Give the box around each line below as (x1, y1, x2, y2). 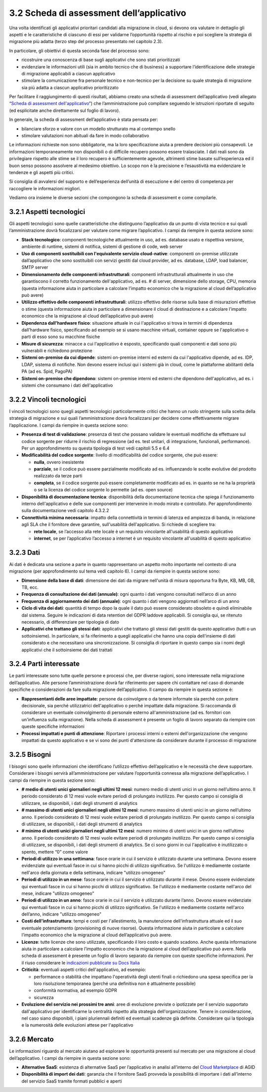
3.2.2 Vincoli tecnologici (9, 395, 87, 403)
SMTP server (21, 264, 48, 270)
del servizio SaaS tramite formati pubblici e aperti (21, 1078, 122, 1084)
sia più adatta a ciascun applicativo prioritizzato (21, 84, 119, 90)
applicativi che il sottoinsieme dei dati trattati (21, 647, 113, 653)
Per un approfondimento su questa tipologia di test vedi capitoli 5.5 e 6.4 (21, 445, 170, 451)
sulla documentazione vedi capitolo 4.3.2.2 (21, 508, 109, 514)
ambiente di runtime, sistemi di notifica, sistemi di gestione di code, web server (21, 243, 183, 250)
